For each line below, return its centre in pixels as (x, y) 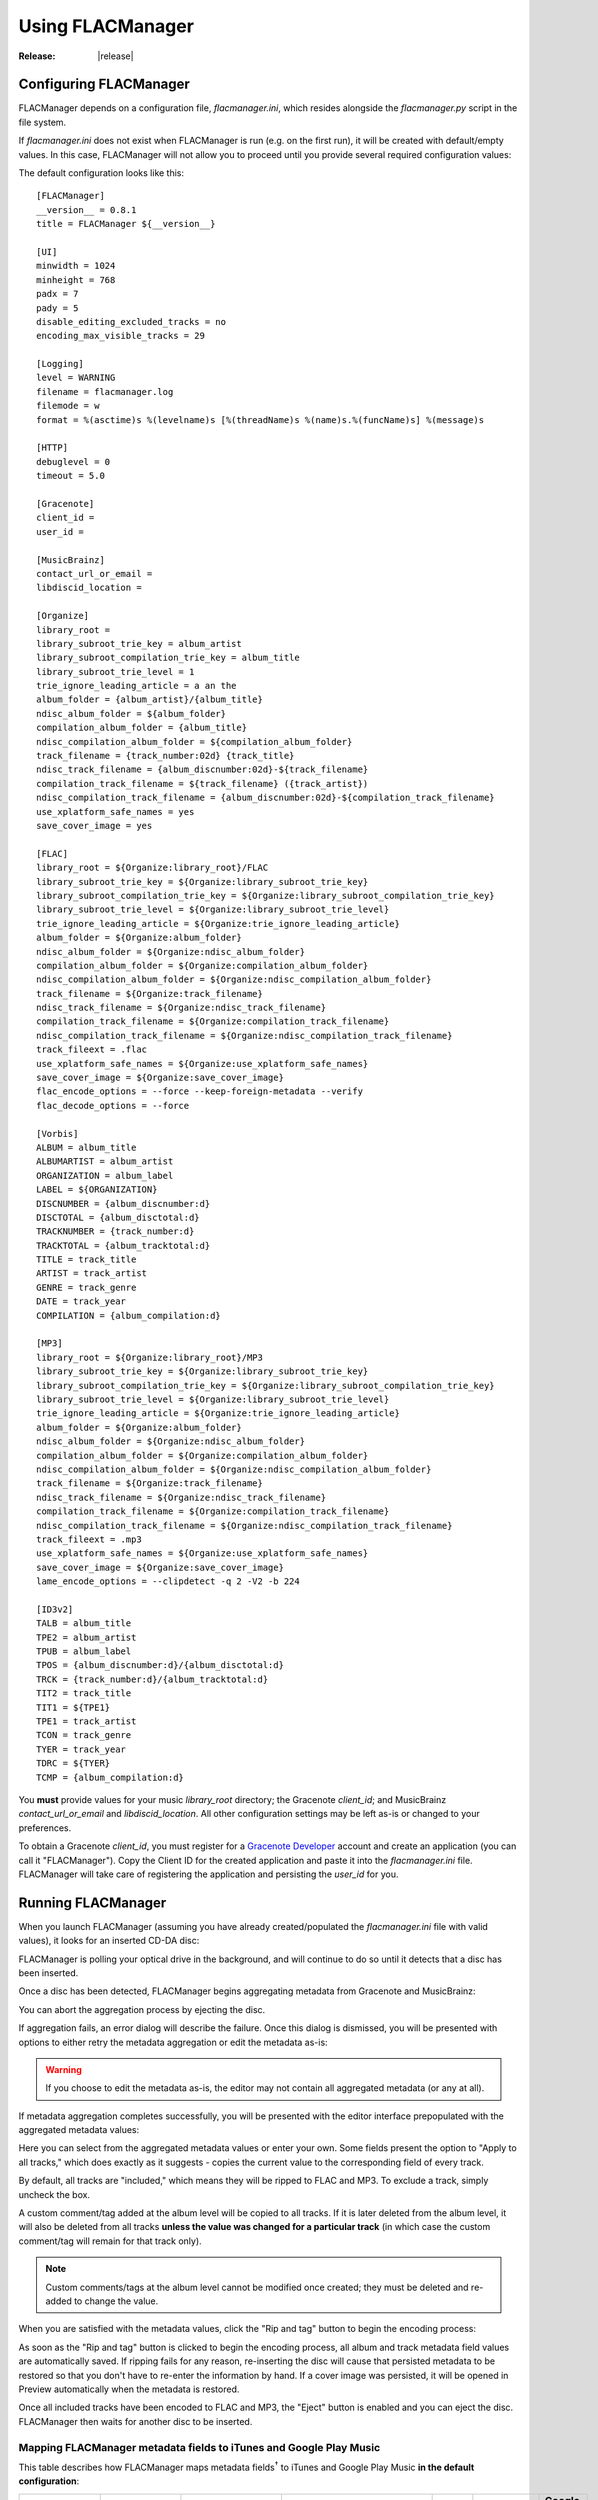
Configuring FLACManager (104, 84)
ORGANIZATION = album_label (105, 1175)
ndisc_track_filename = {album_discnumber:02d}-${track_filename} (202, 769)
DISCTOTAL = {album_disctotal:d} (118, 1217)
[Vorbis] (57, 1133)
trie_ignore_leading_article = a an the (136, 686)
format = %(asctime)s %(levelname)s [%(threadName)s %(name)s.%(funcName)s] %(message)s (260, 419)
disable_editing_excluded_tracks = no (131, 321)
